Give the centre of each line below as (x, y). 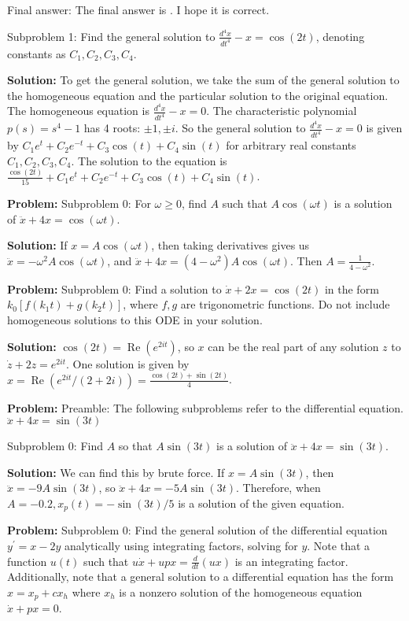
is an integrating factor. (291, 561)
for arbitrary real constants (291, 145)
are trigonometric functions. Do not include (285, 304)
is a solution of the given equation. (261, 503)
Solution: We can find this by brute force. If (116, 472)
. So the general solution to (240, 128)
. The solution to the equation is (149, 160)
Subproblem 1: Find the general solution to (111, 36)
